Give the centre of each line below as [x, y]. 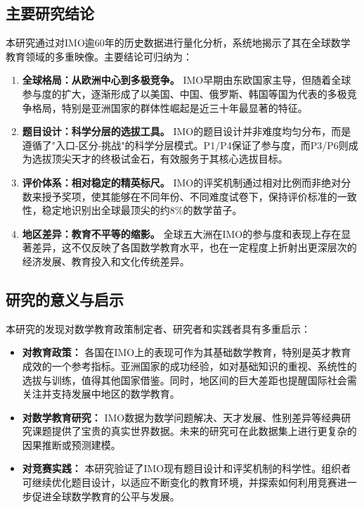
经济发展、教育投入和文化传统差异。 [106, 261]
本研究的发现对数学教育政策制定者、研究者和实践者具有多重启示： [158, 328]
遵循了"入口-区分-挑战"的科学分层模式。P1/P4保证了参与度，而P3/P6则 [185, 145]
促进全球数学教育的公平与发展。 [106, 496]
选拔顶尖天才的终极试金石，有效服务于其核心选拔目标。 [160, 159]
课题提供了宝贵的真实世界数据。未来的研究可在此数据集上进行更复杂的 [194, 431]
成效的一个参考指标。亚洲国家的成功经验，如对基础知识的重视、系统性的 [189, 366]
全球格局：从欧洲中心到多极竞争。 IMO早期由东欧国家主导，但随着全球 [187, 80]
